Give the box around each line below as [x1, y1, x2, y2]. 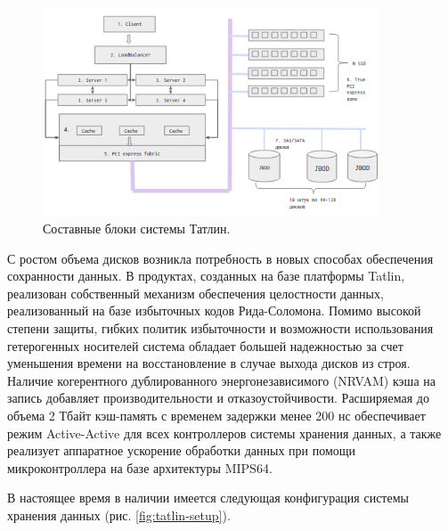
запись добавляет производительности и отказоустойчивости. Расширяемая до [7, 388, 429, 407]
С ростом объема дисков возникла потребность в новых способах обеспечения [7, 249, 434, 267]
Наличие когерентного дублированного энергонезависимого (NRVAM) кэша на [7, 371, 436, 389]
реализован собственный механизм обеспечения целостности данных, [7, 283, 384, 302]
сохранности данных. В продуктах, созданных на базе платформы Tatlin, [7, 266, 405, 285]
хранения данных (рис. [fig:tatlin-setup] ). [7, 505, 231, 524]
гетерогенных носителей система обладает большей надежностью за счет [7, 336, 403, 355]
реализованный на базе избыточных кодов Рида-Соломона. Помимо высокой [7, 301, 421, 320]
